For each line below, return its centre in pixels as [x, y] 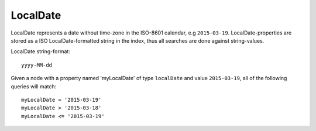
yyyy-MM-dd [37, 65]
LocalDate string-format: [40, 51]
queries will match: [34, 86]
